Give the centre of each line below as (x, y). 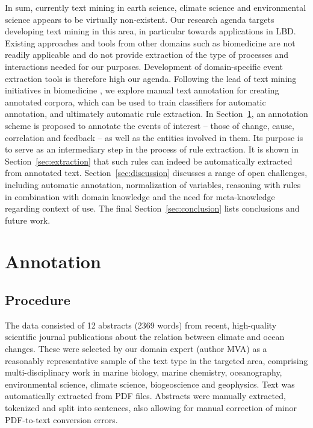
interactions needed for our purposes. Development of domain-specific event (144, 66)
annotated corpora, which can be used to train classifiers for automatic (135, 102)
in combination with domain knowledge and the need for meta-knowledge (140, 196)
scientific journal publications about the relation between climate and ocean (145, 337)
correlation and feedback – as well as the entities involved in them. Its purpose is (154, 137)
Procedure (38, 300)
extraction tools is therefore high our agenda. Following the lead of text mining (151, 78)
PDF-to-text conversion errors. (61, 419)
